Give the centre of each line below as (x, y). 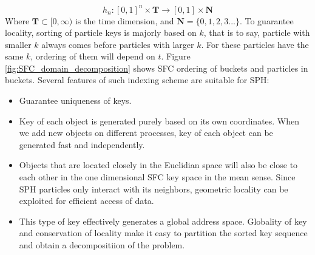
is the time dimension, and (124, 20)
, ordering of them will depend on (93, 56)
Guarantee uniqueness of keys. (75, 100)
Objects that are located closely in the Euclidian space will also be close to (158, 165)
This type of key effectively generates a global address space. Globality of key (163, 221)
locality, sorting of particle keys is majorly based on (101, 32)
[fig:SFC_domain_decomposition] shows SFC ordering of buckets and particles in (157, 68)
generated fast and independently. (82, 144)
